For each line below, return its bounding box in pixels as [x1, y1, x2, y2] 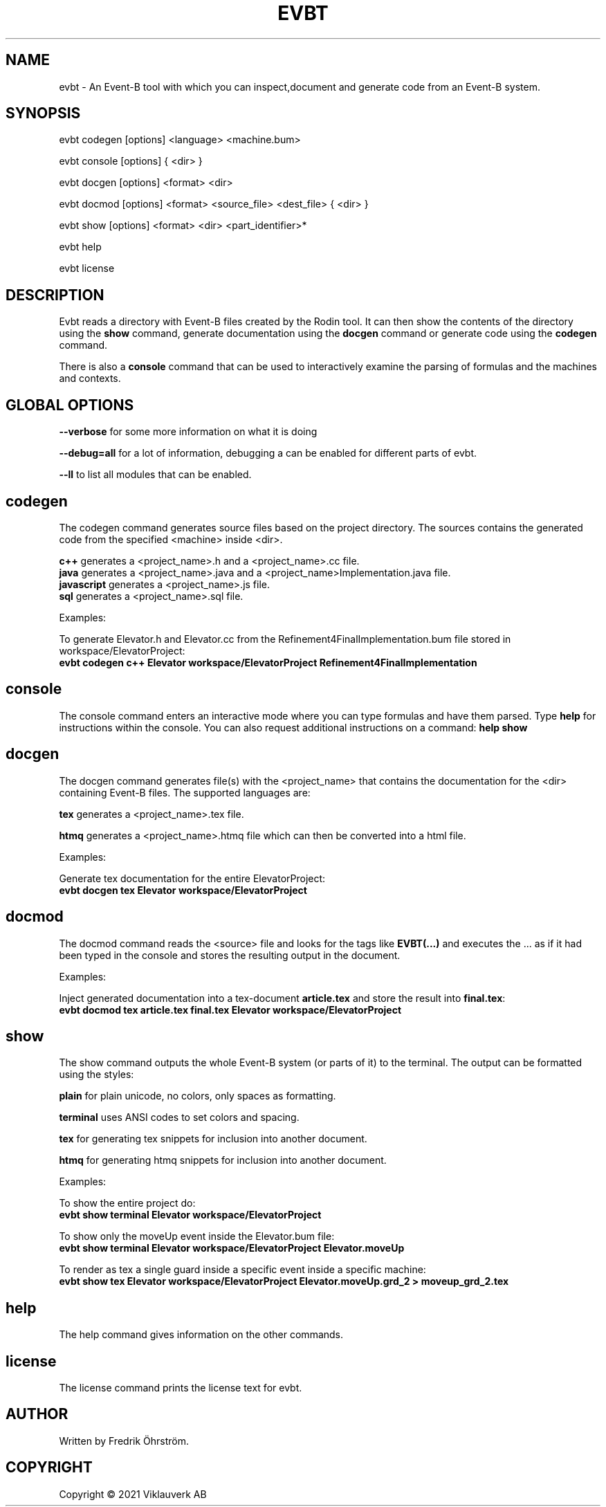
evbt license [59, 262, 115, 275]
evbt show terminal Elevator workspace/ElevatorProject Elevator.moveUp [59, 1242, 405, 1254]
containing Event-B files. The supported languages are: [59, 786, 311, 798]
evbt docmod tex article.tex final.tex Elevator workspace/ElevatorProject [59, 1003, 402, 1016]
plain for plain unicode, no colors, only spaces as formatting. [59, 1090, 336, 1102]
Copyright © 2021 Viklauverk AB [59, 1488, 207, 1500]
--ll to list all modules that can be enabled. [59, 468, 252, 481]
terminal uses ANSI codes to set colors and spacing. [59, 1111, 300, 1124]
